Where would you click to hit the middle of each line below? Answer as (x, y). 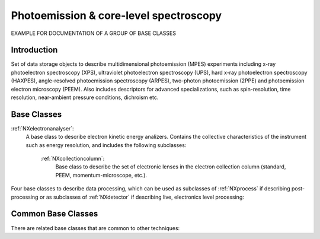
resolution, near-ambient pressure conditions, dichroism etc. (85, 97)
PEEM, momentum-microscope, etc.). (101, 175)
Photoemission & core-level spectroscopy (116, 15)
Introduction (34, 50)
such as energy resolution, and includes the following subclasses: (106, 145)
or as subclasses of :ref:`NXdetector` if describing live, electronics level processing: (142, 197)
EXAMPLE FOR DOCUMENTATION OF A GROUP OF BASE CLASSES (93, 33)
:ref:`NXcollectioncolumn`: (73, 159)
